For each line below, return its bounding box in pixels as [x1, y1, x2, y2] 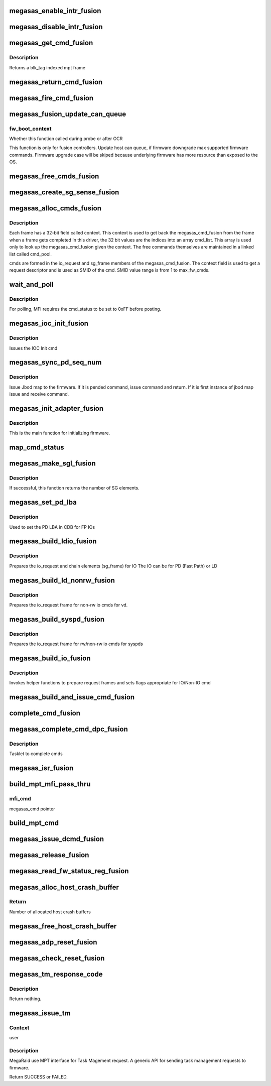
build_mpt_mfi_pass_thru [9, 780, 91, 788]
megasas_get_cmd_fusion [9, 39, 93, 47]
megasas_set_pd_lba [9, 498, 77, 507]
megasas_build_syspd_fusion [9, 615, 105, 624]
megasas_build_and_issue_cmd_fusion [9, 693, 135, 701]
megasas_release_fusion [9, 851, 89, 860]
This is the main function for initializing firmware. [9, 430, 110, 436]
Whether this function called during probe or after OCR [9, 136, 123, 142]
